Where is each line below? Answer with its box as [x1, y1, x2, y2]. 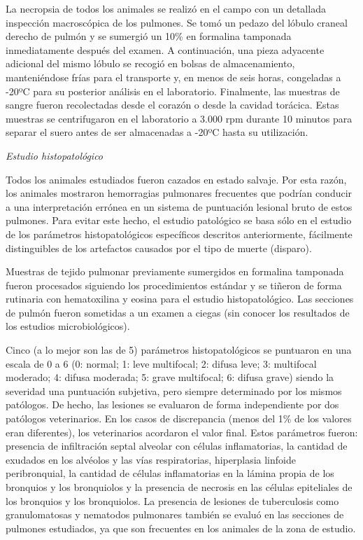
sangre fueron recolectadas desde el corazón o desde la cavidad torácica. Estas [6, 97, 339, 112]
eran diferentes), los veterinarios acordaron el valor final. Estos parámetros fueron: [6, 424, 358, 439]
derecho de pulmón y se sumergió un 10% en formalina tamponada [6, 29, 292, 43]
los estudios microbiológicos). [6, 319, 130, 333]
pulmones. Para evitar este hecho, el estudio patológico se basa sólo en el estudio [6, 213, 352, 228]
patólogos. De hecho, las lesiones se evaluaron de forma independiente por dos [6, 397, 339, 412]
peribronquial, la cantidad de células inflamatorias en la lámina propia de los [6, 466, 334, 480]
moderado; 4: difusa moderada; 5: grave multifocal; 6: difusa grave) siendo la [6, 370, 334, 385]
